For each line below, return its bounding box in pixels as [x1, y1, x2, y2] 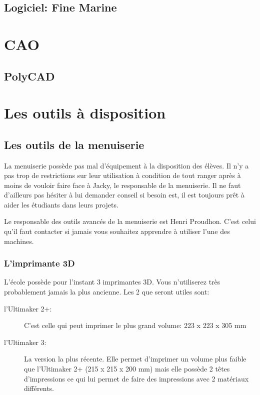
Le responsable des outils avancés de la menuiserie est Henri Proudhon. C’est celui [4, 216, 256, 226]
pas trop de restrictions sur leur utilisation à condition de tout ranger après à [4, 170, 241, 180]
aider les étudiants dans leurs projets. [4, 199, 118, 209]
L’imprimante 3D [4, 257, 75, 269]
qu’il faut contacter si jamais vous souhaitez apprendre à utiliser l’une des [4, 226, 230, 236]
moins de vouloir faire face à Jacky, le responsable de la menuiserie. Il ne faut [4, 179, 241, 190]
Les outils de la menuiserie [4, 136, 144, 152]
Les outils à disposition [4, 102, 166, 123]
